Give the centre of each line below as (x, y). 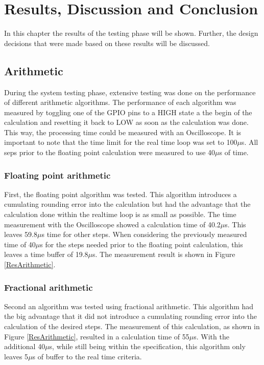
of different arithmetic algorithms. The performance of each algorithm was (120, 102)
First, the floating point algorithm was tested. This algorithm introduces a (121, 194)
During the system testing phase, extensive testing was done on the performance (130, 92)
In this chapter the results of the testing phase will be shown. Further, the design (131, 33)
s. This (235, 224)
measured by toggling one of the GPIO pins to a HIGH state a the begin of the (128, 112)
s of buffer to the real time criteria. (87, 356)
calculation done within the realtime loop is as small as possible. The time (120, 214)
